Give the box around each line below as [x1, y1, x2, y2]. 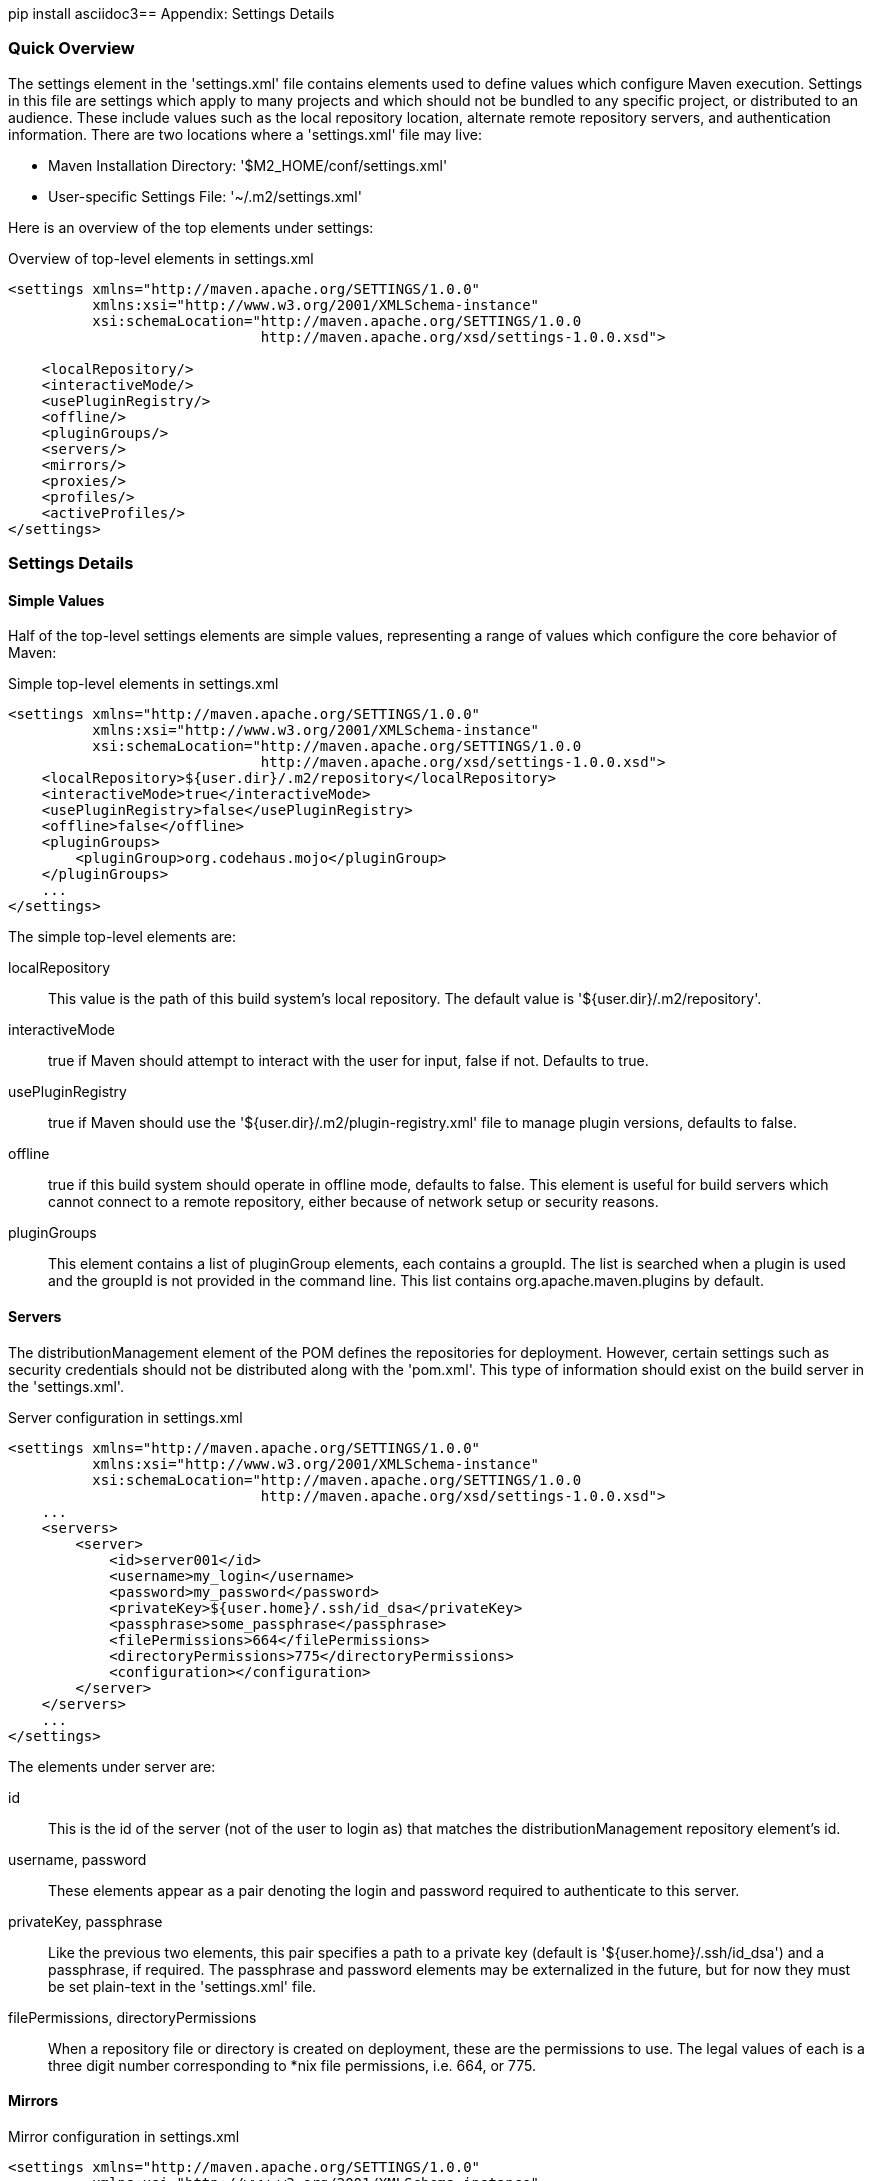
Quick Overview [8, 38, 135, 59]
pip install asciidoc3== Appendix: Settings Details [8, 5, 335, 22]
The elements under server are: [8, 1757, 216, 1775]
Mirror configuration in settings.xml [8, 2127, 240, 2145]
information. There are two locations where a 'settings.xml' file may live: [8, 125, 482, 143]
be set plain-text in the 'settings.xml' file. [48, 1977, 317, 1995]
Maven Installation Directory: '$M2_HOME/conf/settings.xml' [48, 156, 448, 174]
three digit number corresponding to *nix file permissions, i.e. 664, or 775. [48, 2056, 537, 2074]
